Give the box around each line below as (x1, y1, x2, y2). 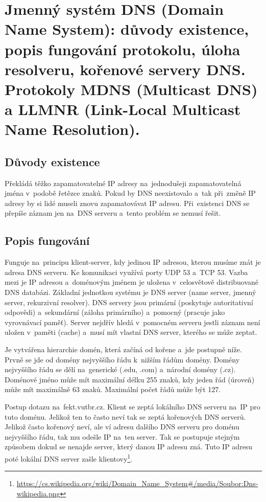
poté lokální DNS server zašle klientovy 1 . (5, 451, 133, 464)
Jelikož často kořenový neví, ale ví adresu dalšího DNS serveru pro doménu (5, 421, 239, 432)
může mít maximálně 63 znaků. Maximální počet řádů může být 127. (5, 384, 221, 395)
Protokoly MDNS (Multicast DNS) (5, 78, 258, 99)
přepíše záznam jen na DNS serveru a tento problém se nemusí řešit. (5, 208, 221, 218)
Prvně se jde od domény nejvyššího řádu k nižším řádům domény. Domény (5, 354, 240, 364)
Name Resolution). (5, 119, 140, 140)
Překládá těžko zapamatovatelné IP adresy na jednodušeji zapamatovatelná (5, 177, 241, 188)
